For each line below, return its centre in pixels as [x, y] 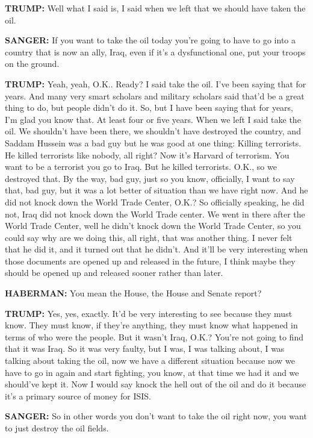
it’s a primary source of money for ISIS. [78, 396]
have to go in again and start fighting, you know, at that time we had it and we [152, 372]
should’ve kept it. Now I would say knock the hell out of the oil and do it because [156, 384]
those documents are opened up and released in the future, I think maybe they [150, 261]
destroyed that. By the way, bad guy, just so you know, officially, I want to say [150, 178]
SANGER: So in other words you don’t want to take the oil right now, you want [156, 416]
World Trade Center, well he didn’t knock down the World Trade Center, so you [153, 226]
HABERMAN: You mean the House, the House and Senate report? [133, 293]
